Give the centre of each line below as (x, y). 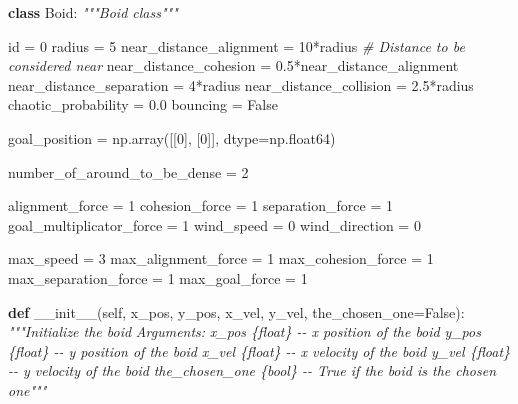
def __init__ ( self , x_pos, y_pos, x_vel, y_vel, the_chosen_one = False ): (236, 311)
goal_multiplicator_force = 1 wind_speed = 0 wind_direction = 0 (214, 224)
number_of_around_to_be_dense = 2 (128, 171)
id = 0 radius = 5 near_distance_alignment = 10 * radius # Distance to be (236, 45)
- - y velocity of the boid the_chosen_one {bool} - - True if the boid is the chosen (252, 370)
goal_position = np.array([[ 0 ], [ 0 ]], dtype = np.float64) (172, 137)
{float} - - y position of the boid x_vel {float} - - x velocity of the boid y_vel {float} (259, 350)
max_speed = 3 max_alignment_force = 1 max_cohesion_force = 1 (221, 258)
